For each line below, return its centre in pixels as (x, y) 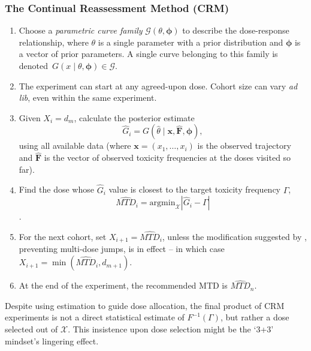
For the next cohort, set (63, 236)
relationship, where (54, 42)
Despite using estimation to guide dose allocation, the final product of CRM (145, 305)
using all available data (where (75, 145)
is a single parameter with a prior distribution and (191, 42)
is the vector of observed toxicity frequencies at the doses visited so (167, 157)
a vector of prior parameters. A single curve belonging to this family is (148, 54)
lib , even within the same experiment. (88, 97)
